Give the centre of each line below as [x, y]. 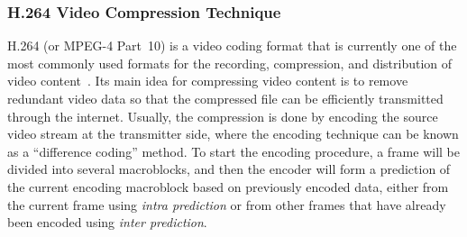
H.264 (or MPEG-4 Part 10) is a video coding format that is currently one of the [232, 46]
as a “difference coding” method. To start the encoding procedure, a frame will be [233, 151]
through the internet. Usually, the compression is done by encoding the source [223, 116]
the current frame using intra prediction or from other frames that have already [227, 204]
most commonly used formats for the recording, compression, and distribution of [230, 63]
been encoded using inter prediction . [107, 222]
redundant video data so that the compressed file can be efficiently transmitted [225, 98]
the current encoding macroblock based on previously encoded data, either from [228, 186]
